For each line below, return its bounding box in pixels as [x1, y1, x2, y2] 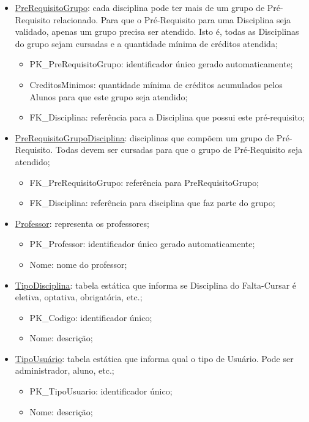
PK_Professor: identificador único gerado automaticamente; [29, 237, 255, 250]
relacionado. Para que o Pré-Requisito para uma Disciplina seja [53, 13, 291, 26]
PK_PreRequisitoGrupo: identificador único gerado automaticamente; [29, 57, 293, 70]
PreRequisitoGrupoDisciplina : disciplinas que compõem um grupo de [15, 131, 274, 144]
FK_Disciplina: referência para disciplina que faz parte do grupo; [29, 196, 275, 209]
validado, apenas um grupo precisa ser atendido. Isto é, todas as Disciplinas [15, 25, 299, 38]
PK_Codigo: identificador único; [29, 311, 152, 324]
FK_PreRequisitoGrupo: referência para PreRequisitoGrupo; [29, 176, 259, 188]
